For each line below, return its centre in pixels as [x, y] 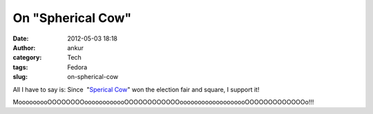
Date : [21, 38]
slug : [20, 77]
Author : [24, 47]
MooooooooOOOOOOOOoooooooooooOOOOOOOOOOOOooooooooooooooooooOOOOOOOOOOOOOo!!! [163, 102]
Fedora [77, 67]
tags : [20, 67]
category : [27, 58]
